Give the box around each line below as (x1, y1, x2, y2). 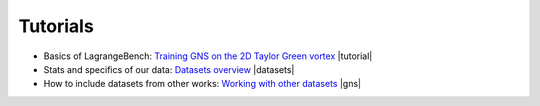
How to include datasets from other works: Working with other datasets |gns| (43, 78, 362, 90)
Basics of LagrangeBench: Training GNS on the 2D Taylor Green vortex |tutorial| (43, 50, 373, 62)
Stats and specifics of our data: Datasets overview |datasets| (43, 63, 295, 75)
